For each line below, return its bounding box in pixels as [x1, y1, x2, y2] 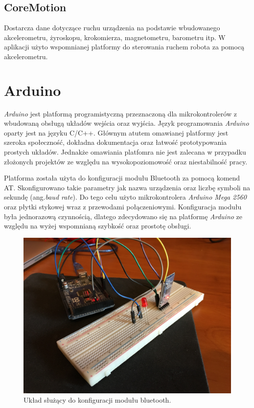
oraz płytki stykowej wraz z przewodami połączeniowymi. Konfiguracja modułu [4, 202, 242, 212]
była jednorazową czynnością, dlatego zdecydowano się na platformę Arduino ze [4, 211, 243, 221]
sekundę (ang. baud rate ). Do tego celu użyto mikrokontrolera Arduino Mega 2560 [4, 192, 247, 202]
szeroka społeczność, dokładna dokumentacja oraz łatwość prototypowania [4, 137, 227, 147]
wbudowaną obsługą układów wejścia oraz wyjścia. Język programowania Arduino [4, 118, 249, 128]
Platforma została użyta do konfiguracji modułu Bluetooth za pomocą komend [4, 173, 240, 183]
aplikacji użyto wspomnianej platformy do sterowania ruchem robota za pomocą [4, 42, 245, 52]
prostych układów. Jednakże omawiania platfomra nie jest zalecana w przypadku [4, 147, 246, 157]
